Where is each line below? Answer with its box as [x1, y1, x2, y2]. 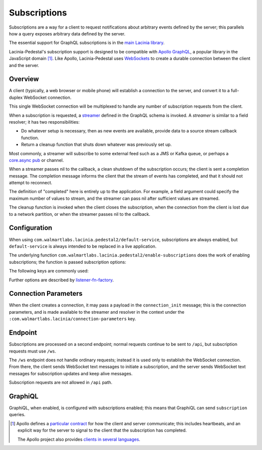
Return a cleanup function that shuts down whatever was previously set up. [21, 142, 172, 147]
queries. [9, 412, 26, 418]
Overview [9, 75, 39, 83]
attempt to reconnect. [9, 180, 53, 186]
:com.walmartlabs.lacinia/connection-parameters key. [9, 316, 136, 322]
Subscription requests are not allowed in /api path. [9, 380, 113, 386]
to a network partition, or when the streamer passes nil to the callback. [9, 211, 150, 217]
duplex [9, 95, 23, 100]
